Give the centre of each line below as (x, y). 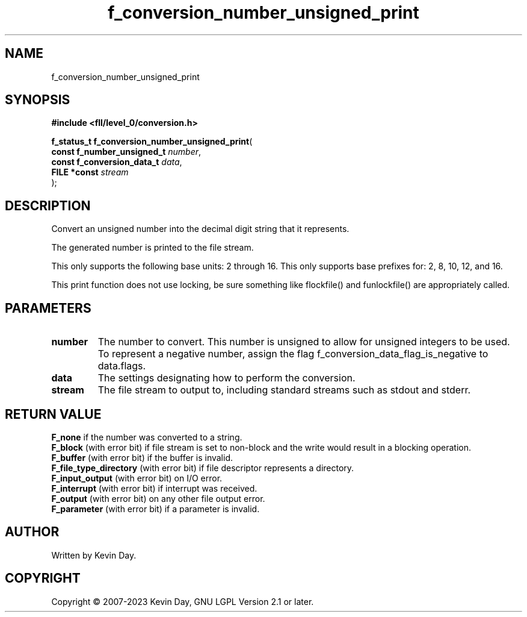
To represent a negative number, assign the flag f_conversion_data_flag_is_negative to (293, 354)
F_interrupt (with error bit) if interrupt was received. (154, 488)
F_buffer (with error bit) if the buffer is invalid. (142, 457)
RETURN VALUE (53, 414)
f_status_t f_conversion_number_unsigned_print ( (152, 142)
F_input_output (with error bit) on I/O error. (137, 478)
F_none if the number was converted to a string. (147, 437)
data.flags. (122, 366)
